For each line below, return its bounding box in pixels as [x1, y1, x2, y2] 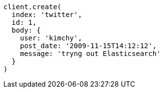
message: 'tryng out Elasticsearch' [20, 50, 161, 57]
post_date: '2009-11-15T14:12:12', [20, 42, 157, 50]
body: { [11, 26, 41, 34]
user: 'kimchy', [20, 34, 82, 42]
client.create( [3, 3, 62, 11]
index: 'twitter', [11, 11, 82, 18]
